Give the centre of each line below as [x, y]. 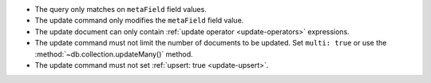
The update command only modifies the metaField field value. [139, 21]
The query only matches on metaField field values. [121, 9]
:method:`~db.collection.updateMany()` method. [114, 54]
